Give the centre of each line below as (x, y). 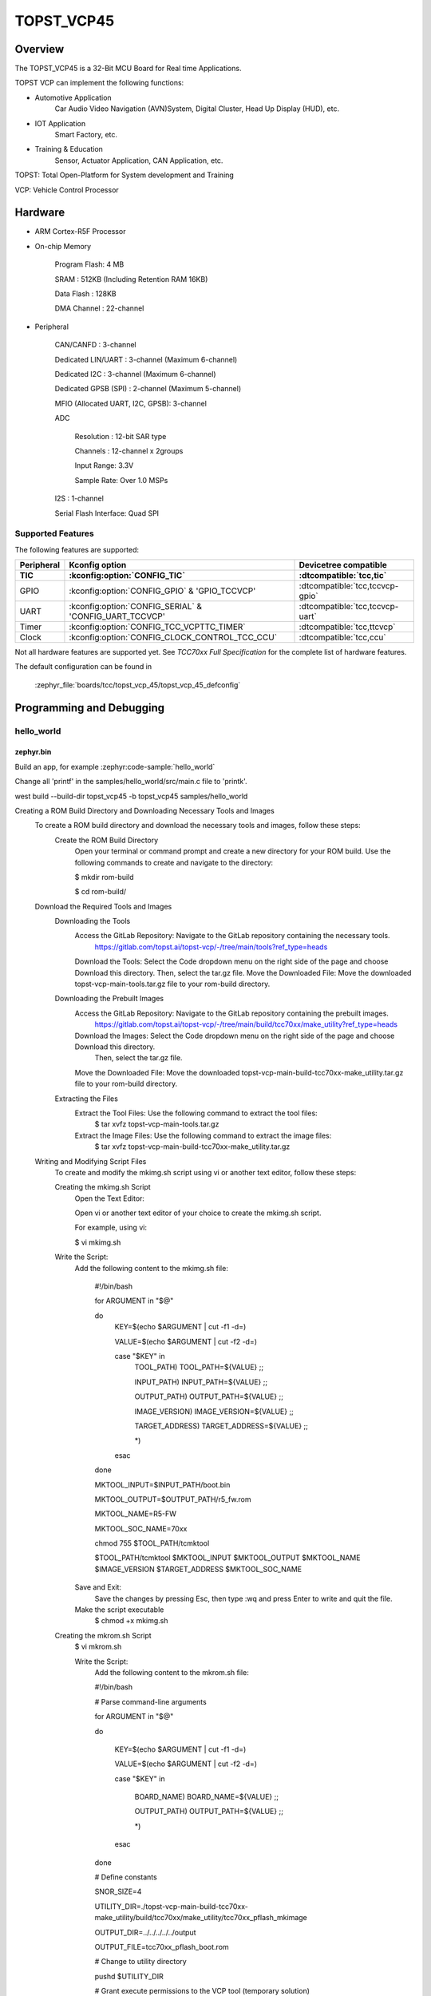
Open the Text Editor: (110, 1198)
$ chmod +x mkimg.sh (131, 1621)
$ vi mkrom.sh (98, 1647)
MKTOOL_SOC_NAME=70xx (141, 1528)
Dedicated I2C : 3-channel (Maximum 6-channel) (135, 374)
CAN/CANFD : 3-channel (95, 345)
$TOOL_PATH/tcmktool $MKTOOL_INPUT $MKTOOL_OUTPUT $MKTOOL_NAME (227, 1558)
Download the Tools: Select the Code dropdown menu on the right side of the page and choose (231, 961)
